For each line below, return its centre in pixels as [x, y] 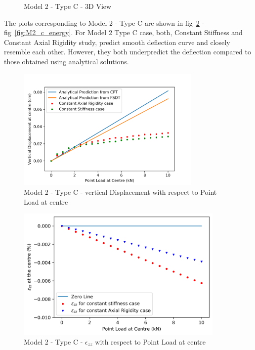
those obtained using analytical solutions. [66, 61]
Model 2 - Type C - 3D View [68, 6]
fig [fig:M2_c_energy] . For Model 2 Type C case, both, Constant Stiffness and [123, 32]
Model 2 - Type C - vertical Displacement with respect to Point [120, 192]
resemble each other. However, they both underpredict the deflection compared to [128, 52]
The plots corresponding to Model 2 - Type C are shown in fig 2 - [104, 22]
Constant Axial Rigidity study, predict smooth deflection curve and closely [117, 42]
